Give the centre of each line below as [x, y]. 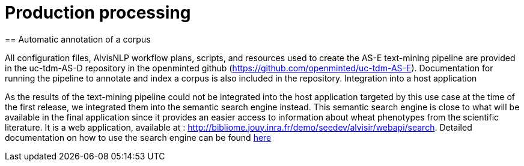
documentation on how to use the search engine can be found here [138, 137]
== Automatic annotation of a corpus [78, 39]
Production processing [98, 13]
